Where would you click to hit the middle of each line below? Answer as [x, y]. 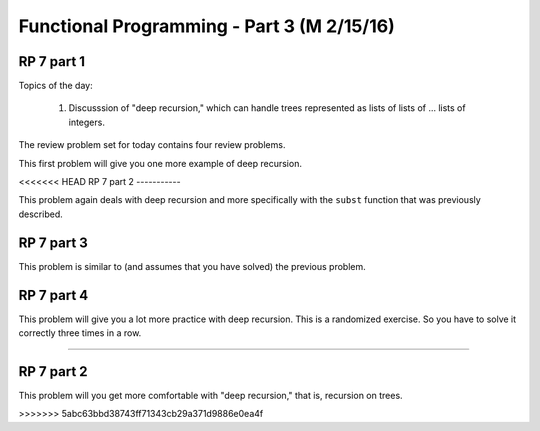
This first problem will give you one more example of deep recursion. [160, 163]
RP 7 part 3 [53, 242]
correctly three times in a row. [80, 333]
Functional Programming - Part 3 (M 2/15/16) [206, 26]
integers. [86, 122]
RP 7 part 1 [51, 61]
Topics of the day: [56, 86]
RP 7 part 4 [53, 295]
